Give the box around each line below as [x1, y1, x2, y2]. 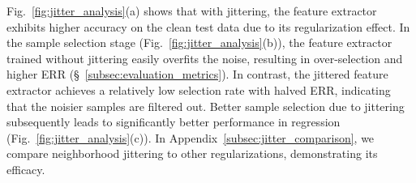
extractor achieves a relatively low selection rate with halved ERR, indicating [6, 81, 391, 98]
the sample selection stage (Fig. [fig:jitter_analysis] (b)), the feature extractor [6, 34, 392, 51]
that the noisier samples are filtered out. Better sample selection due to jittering [6, 97, 405, 114]
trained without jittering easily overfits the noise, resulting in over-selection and [6, 49, 403, 66]
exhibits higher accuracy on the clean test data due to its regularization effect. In [6, 18, 410, 35]
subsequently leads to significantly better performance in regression [6, 113, 341, 130]
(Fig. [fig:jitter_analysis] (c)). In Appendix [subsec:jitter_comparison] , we [6, 129, 375, 146]
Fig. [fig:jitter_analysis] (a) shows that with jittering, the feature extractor [6, 2, 377, 19]
